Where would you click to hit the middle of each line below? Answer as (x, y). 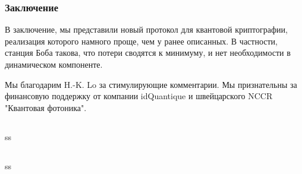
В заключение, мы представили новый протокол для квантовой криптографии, (146, 29)
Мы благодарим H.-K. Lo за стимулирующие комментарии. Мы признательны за (151, 84)
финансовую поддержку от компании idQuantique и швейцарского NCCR (139, 96)
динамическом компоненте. (54, 64)
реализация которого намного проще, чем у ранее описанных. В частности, (141, 41)
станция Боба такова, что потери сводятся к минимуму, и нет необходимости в (148, 53)
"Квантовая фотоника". (46, 107)
